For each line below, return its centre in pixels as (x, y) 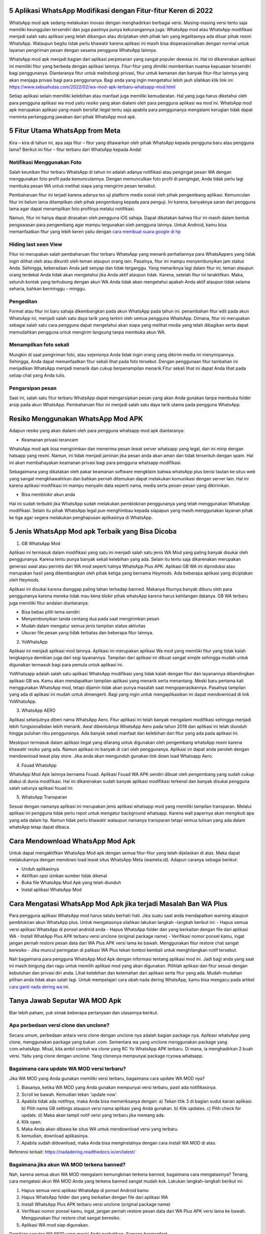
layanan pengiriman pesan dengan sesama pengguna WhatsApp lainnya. (83, 50)
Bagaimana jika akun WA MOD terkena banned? (67, 1164)
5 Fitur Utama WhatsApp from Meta (65, 131)
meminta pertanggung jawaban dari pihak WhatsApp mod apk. (73, 116)
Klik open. (32, 1122)
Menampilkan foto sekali (39, 345)
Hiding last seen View (36, 244)
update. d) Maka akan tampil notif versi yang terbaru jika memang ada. (93, 1115)
